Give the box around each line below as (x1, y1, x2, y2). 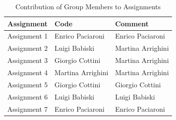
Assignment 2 (7, 43, 48, 53)
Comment (115, 18, 149, 28)
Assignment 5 (7, 79, 48, 89)
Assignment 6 (7, 91, 48, 101)
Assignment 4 (7, 67, 48, 77)
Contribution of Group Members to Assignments (15, 1, 161, 11)
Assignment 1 (7, 31, 48, 41)
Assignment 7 (7, 103, 48, 114)
